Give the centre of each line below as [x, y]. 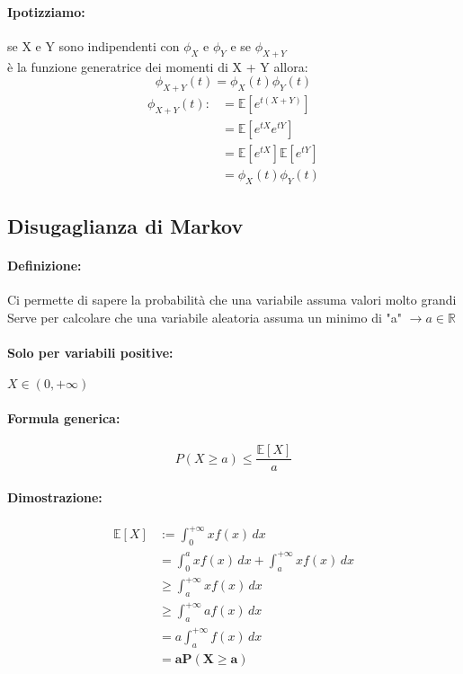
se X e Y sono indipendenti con [93, 45]
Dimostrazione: [55, 497]
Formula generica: [64, 417]
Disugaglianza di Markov [125, 226]
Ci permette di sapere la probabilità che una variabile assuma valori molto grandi [232, 300]
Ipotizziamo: [46, 11]
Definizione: [45, 266]
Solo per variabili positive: [90, 353]
